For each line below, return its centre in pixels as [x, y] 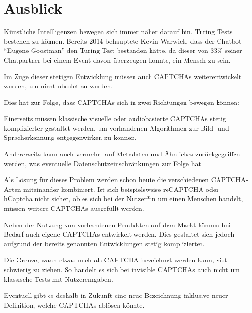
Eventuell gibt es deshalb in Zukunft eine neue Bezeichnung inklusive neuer [116, 295]
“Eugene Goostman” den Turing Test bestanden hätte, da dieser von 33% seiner [123, 50]
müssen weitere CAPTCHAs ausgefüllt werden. [74, 208]
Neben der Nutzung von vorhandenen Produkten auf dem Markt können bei [117, 224]
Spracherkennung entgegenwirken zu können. [70, 137]
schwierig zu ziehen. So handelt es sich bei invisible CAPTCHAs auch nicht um [122, 269]
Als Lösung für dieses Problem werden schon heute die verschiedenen [107, 180]
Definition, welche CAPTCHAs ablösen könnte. [74, 304]
